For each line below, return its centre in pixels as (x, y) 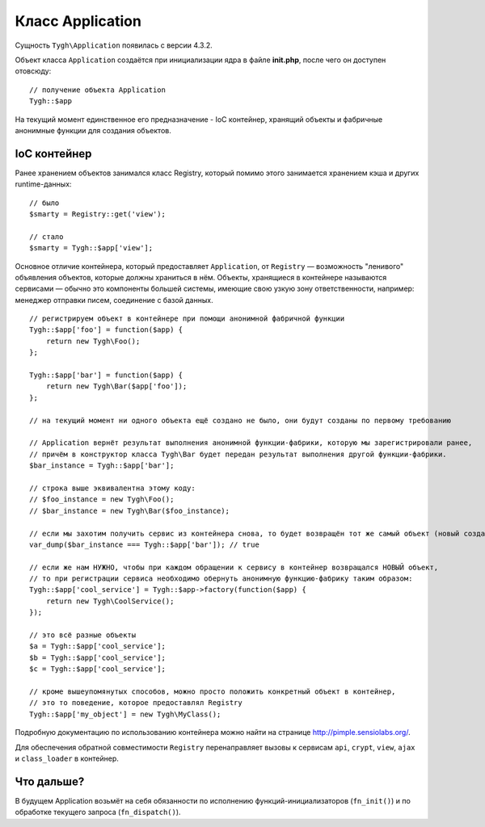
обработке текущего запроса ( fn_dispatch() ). (98, 812)
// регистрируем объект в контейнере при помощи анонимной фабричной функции (187, 319)
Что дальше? (50, 781)
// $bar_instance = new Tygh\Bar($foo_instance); (130, 510)
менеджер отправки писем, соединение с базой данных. (114, 300)
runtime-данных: (43, 184)
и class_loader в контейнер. (67, 758)
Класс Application (78, 21)
